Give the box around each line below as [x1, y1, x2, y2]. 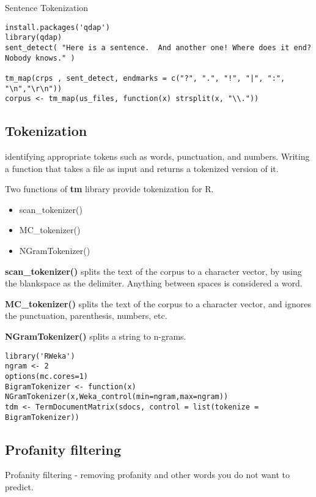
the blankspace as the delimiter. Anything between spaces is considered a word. [5, 277, 303, 290]
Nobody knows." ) [5, 53, 75, 62]
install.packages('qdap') [5, 23, 110, 32]
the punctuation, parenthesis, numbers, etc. [5, 309, 167, 322]
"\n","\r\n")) [5, 84, 62, 93]
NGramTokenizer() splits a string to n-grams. [5, 329, 186, 342]
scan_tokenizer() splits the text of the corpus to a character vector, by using [5, 264, 302, 277]
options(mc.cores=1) [5, 372, 89, 381]
